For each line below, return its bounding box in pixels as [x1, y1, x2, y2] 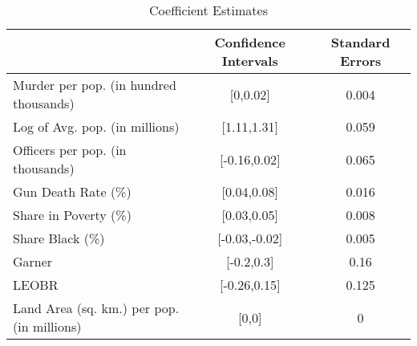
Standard [330, 33, 391, 51]
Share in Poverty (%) [13, 206, 132, 224]
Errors [339, 51, 382, 70]
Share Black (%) [13, 229, 105, 247]
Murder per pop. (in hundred [13, 75, 176, 94]
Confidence [214, 33, 285, 51]
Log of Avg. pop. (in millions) [13, 117, 180, 136]
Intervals [221, 51, 278, 70]
